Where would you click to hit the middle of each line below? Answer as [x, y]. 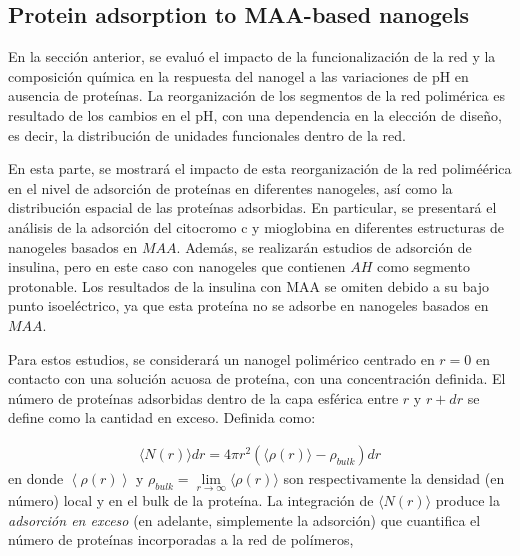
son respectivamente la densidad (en [394, 477]
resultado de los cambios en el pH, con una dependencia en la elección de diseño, [255, 114]
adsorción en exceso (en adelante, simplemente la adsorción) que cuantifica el [244, 519]
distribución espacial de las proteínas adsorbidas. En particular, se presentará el [252, 207]
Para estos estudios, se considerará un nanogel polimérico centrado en [221, 358]
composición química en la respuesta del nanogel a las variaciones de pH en [238, 75]
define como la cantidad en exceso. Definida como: [162, 417]
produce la [467, 500]
